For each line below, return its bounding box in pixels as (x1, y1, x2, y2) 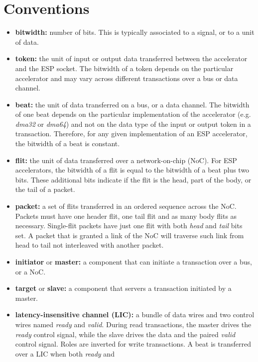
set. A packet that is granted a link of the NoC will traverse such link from (15, 230, 244, 240)
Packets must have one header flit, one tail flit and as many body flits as (15, 210, 237, 221)
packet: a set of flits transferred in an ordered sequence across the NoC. (15, 201, 237, 211)
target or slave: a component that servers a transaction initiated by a (15, 283, 232, 293)
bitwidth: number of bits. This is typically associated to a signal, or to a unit (15, 27, 255, 37)
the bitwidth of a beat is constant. (15, 138, 120, 149)
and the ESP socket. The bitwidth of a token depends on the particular (15, 63, 234, 73)
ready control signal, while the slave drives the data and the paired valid (15, 329, 236, 339)
